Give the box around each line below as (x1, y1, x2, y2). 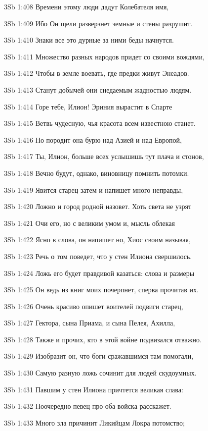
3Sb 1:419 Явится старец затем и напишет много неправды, (4, 184, 183, 195)
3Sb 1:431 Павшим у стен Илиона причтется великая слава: (4, 384, 183, 394)
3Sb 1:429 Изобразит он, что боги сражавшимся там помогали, (4, 351, 194, 361)
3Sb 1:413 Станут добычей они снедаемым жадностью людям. (4, 84, 192, 95)
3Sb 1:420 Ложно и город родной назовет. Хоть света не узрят (4, 201, 192, 212)
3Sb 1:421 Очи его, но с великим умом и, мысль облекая (4, 217, 175, 228)
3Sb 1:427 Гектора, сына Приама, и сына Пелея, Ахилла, (4, 318, 175, 328)
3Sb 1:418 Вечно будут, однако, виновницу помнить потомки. (4, 167, 189, 178)
